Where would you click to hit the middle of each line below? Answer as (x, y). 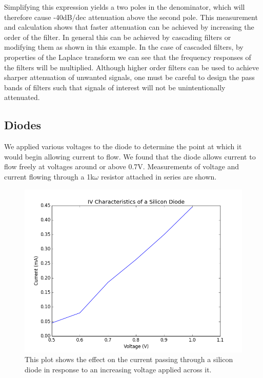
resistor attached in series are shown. (159, 176)
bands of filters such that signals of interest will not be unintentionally (115, 87)
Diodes (23, 125)
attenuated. (22, 97)
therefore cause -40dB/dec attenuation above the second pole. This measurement (131, 17)
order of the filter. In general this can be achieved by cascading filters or (118, 37)
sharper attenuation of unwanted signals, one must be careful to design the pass (129, 77)
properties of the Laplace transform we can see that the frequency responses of (128, 57)
